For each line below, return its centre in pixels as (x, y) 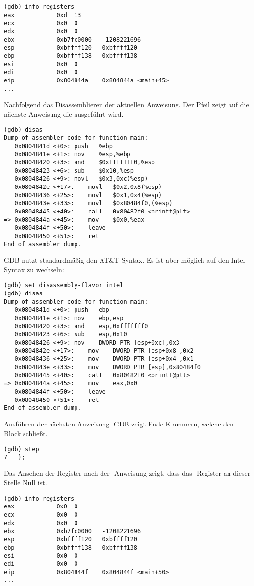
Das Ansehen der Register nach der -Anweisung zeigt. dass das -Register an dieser (127, 473)
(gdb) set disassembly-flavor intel (64, 285)
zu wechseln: (46, 269)
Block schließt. (26, 433)
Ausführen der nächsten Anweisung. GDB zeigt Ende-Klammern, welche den (119, 423)
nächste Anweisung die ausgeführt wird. (64, 114)
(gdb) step (22, 449)
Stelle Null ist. (25, 483)
